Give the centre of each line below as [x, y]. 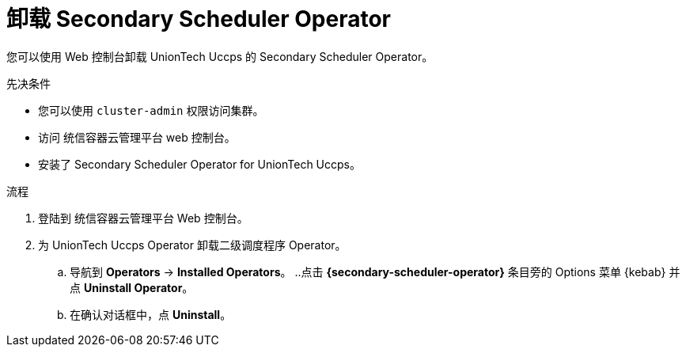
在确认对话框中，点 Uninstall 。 [151, 314]
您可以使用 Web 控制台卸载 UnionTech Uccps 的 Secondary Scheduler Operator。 [220, 56]
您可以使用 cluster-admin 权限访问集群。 [151, 110]
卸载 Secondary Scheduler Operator [199, 19]
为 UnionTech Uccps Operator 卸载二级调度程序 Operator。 [192, 245]
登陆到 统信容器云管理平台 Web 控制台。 [143, 218]
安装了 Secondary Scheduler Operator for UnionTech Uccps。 [199, 164]
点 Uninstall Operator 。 [132, 287]
